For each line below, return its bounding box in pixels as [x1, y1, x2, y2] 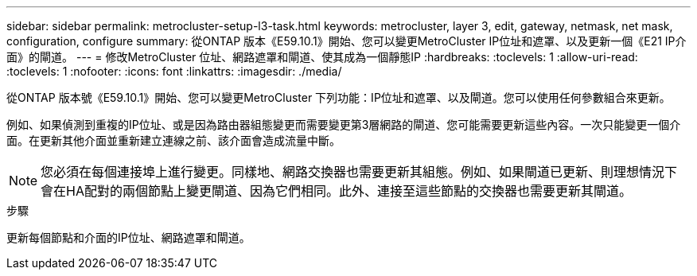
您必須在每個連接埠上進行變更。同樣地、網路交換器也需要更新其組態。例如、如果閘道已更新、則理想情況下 [41, 164, 678, 180]
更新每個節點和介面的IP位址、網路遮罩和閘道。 [6, 231, 251, 244]
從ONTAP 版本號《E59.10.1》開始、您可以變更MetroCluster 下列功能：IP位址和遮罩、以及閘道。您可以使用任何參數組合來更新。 [6, 91, 671, 104]
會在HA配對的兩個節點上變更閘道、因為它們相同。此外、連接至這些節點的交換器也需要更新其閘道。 [41, 183, 632, 199]
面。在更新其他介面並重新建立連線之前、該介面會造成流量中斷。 [6, 134, 341, 147]
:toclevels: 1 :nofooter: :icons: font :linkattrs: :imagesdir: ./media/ [6, 64, 342, 78]
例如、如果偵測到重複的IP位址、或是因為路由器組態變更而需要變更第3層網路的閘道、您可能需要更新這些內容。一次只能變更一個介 [6, 118, 681, 131]
